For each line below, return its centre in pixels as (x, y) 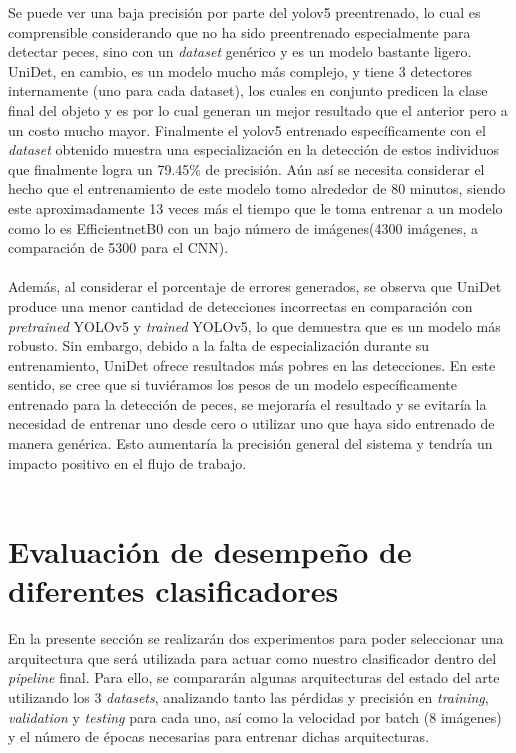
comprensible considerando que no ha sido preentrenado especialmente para (239, 31)
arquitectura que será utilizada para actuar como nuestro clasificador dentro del (252, 657)
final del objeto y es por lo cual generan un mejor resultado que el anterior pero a (258, 109)
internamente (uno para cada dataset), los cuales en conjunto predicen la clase (248, 90)
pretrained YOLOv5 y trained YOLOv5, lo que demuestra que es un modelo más (254, 325)
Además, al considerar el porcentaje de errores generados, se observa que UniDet (255, 286)
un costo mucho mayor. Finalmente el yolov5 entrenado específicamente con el (247, 129)
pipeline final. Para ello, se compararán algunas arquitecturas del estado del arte (254, 677)
